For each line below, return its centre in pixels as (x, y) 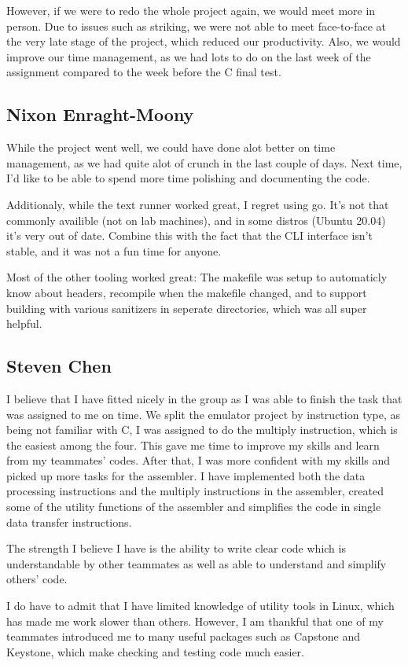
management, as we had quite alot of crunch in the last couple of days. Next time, (204, 162)
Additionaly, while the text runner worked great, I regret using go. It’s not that (198, 204)
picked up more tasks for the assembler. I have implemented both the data (186, 475)
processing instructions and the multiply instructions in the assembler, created (195, 491)
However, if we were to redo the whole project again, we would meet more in (191, 10)
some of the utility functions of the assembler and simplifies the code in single (194, 507)
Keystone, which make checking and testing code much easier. (155, 651)
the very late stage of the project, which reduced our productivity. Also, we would (204, 41)
